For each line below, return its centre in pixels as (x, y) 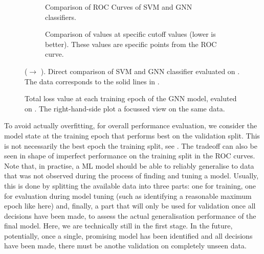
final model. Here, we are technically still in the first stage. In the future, (118, 226)
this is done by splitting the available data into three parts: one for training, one (130, 185)
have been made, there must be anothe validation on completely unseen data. (125, 246)
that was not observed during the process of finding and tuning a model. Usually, (131, 176)
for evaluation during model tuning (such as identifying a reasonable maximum (128, 195)
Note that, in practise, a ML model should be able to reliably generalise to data (129, 165)
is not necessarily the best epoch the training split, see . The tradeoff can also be (131, 145)
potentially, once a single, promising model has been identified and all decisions (128, 235)
